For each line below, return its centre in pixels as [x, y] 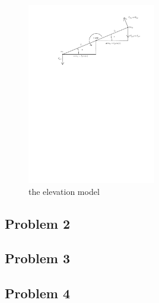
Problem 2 [37, 223]
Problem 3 [37, 258]
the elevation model [64, 191]
